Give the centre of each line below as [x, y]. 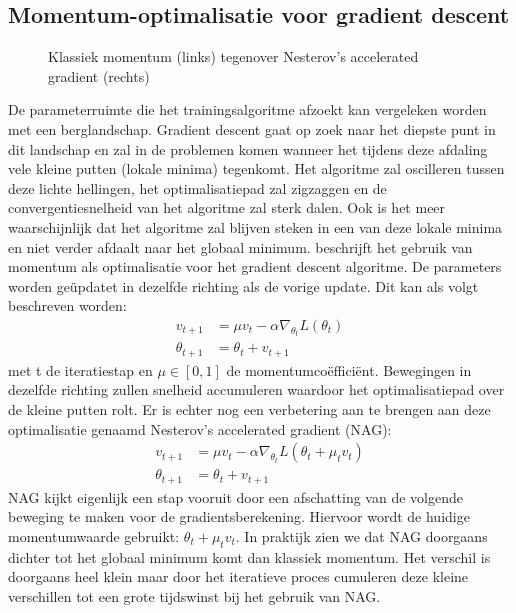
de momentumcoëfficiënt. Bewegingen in [349, 369]
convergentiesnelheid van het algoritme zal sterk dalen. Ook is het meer [227, 207]
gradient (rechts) [99, 75]
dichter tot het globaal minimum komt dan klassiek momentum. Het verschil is [249, 556]
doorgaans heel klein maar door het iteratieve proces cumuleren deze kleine [238, 576]
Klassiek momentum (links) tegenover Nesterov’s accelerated [233, 56]
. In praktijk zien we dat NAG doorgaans [361, 535]
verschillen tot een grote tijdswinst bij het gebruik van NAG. [194, 595]
